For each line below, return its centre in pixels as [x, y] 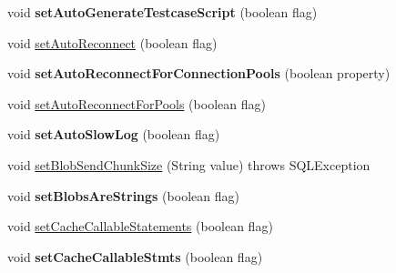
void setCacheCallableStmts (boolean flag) [135, 256]
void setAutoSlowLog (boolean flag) [114, 134]
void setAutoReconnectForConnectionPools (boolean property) [199, 73]
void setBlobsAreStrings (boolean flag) [123, 195]
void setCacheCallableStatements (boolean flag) [140, 226]
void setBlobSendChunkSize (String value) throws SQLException [189, 164]
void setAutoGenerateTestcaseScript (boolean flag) [162, 12]
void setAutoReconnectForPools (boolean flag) [137, 103]
